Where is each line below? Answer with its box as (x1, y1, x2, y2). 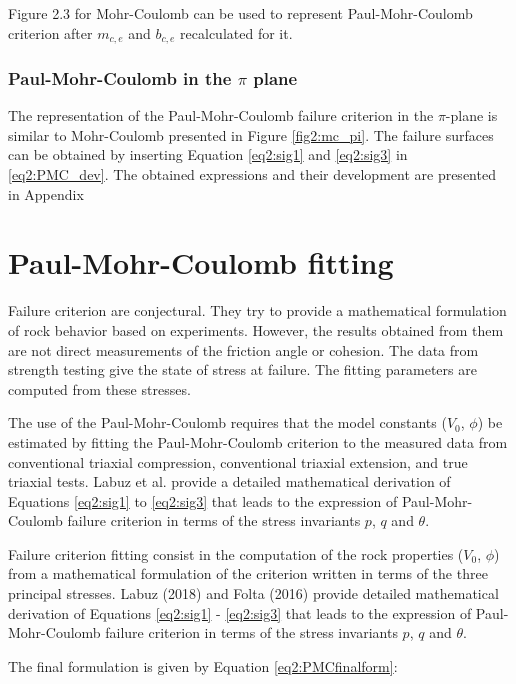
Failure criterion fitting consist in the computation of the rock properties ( (8, 543, 464, 564)
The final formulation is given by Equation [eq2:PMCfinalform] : (8, 655, 398, 676)
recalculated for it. (180, 22, 293, 43)
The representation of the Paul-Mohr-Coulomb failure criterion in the (8, 105, 434, 126)
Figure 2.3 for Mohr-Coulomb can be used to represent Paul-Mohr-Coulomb (8, 3, 473, 23)
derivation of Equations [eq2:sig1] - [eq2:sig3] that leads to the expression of (8, 602, 472, 623)
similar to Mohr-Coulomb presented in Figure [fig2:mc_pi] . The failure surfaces (8, 124, 494, 145)
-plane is (445, 105, 498, 126)
